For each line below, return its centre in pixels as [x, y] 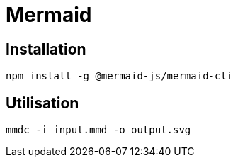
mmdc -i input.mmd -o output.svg [98, 130]
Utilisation [42, 103]
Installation [46, 49]
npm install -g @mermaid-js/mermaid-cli [119, 76]
